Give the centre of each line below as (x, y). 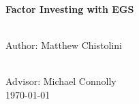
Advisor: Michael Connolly (61, 81)
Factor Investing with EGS (70, 8)
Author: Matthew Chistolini (64, 45)
